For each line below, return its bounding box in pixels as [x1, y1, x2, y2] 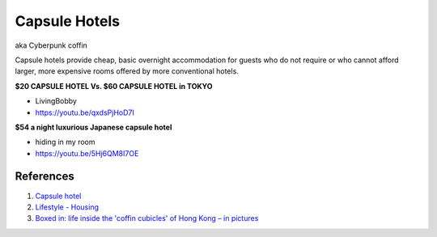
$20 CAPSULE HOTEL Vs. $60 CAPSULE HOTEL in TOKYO [15, 81, 214, 91]
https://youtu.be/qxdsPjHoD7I [35, 108, 135, 117]
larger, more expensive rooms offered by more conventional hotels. [15, 66, 239, 76]
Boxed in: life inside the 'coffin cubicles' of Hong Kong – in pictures [35, 214, 259, 223]
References [15, 170, 74, 184]
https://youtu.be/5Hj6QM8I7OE [35, 148, 139, 158]
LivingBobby [35, 96, 77, 106]
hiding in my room [35, 138, 95, 147]
